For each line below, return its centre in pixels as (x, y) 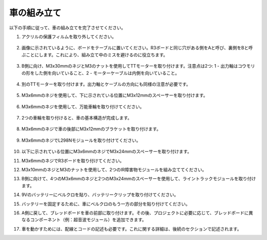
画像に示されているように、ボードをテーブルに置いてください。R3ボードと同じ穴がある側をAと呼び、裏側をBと (135, 48)
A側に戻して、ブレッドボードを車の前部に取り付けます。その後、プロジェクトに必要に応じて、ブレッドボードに (135, 213)
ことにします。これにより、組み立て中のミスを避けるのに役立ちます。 (97, 55)
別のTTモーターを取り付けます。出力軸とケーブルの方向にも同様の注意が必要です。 (106, 84)
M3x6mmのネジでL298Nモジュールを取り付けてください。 (81, 140)
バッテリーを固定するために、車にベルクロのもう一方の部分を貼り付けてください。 (106, 204)
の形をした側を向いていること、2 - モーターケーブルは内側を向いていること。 (101, 73)
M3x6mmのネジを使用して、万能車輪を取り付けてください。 (83, 107)
